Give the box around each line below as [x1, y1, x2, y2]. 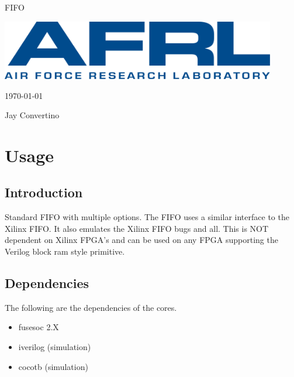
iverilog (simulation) [18, 341, 91, 353]
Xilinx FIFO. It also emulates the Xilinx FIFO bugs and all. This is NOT [5, 222, 269, 234]
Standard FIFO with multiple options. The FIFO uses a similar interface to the [5, 211, 289, 223]
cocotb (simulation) [18, 360, 88, 372]
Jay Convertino [5, 109, 60, 121]
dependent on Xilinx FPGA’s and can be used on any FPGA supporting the [5, 234, 278, 246]
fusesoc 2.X [18, 321, 59, 333]
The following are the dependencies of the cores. [5, 301, 177, 313]
